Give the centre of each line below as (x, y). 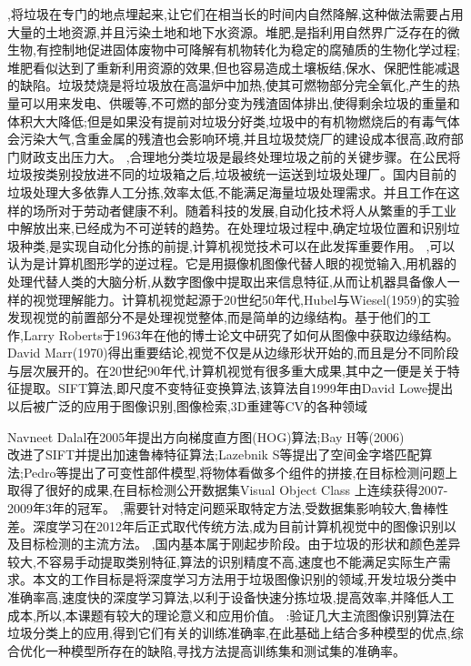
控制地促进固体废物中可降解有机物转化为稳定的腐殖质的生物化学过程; (254, 50)
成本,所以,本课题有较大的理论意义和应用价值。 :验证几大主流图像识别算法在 (231, 615)
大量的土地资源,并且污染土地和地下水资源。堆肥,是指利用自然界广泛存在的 (227, 31)
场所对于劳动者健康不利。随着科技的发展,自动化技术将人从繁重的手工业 (244, 210)
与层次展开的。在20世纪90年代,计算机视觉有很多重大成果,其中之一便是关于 (227, 370)
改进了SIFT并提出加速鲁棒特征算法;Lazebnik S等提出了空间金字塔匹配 (214, 454)
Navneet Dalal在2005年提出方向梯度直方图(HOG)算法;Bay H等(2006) (206, 436)
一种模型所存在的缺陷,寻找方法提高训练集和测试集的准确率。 (225, 650)
